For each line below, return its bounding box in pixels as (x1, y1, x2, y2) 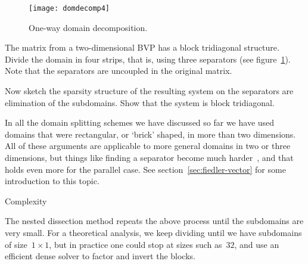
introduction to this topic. (5, 175, 99, 187)
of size (5, 238, 27, 250)
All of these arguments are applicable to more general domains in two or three (5, 139, 291, 152)
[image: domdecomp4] (29, 4, 110, 13)
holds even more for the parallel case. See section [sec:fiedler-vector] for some (5, 163, 286, 175)
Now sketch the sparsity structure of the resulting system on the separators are (5, 85, 294, 97)
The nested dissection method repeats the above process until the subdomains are (5, 215, 304, 227)
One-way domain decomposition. (29, 21, 148, 33)
